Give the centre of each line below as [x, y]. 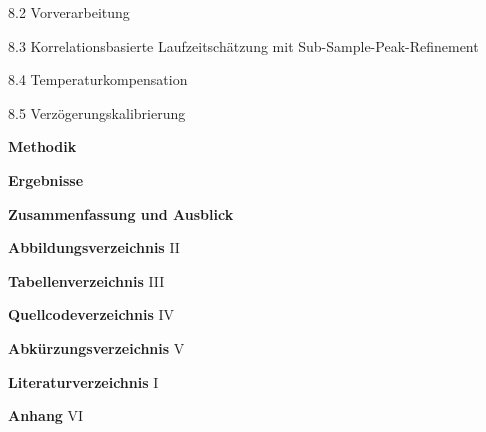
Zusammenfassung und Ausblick [121, 213]
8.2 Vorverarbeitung [69, 12]
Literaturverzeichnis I [83, 381]
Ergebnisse [46, 179]
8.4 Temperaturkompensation [98, 79]
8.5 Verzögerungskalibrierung [97, 112]
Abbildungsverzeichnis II [94, 247]
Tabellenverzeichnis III [86, 280]
